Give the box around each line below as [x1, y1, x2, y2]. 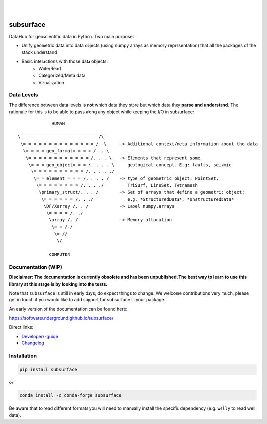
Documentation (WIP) [9, 263, 63, 270]
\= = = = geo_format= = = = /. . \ [23, 148, 110, 154]
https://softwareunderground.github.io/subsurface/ [9, 315, 114, 321]
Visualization [38, 79, 64, 85]
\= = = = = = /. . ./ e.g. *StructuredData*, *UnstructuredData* [41, 196, 234, 202]
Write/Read [38, 65, 61, 71]
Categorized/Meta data [38, 72, 86, 79]
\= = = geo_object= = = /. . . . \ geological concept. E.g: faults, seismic [28, 162, 232, 168]
